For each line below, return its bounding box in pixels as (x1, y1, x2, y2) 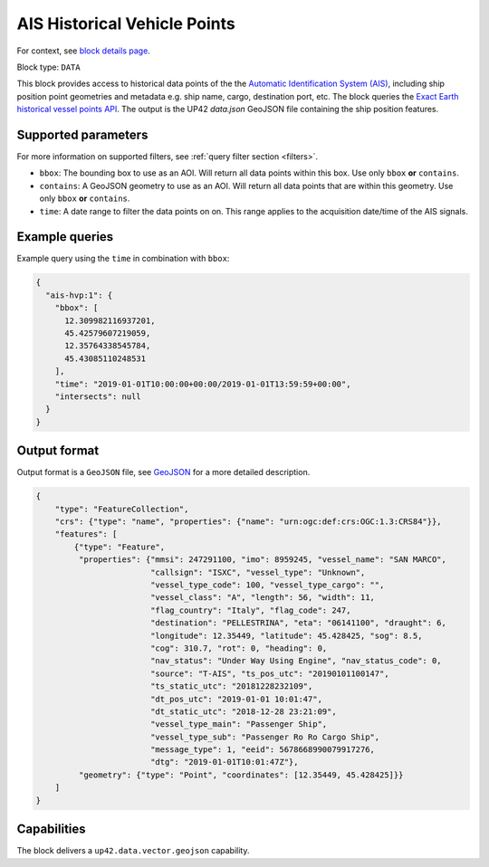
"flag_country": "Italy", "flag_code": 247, (149, 605, 351, 615)
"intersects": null (54, 391, 142, 402)
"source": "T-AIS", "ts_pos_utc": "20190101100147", (149, 668, 389, 679)
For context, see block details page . (16, 45, 151, 56)
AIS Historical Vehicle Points (16, 14, 235, 33)
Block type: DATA (16, 62, 81, 72)
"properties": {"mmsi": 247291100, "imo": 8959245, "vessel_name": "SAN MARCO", (78, 555, 447, 565)
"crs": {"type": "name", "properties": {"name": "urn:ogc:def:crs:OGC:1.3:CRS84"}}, (54, 517, 443, 527)
